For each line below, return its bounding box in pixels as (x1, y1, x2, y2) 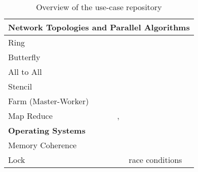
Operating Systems (8, 124, 86, 136)
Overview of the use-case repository (36, 1, 162, 13)
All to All (8, 66, 42, 77)
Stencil (8, 80, 32, 92)
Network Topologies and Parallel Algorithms (8, 21, 190, 33)
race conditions (129, 154, 182, 165)
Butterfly (8, 51, 41, 63)
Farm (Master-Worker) (8, 95, 89, 107)
